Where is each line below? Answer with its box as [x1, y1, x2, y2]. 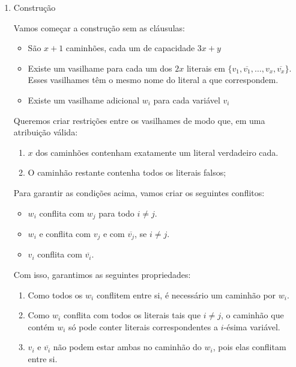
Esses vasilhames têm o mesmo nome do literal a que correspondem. [28, 73, 279, 86]
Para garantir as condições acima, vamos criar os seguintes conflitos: [13, 186, 265, 199]
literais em [186, 61, 225, 74]
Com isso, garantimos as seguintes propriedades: [13, 268, 191, 281]
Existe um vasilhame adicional [28, 93, 140, 106]
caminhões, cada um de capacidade [65, 42, 195, 54]
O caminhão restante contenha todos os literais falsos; [28, 166, 226, 179]
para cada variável [153, 93, 220, 106]
